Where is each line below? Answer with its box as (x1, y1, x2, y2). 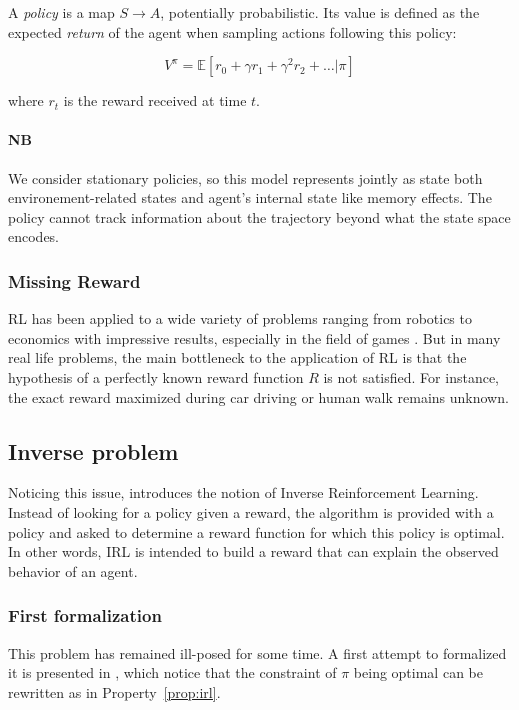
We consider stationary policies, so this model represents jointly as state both (8, 167, 483, 188)
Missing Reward (8, 268, 141, 293)
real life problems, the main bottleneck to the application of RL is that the (8, 347, 467, 368)
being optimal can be (353, 662, 483, 683)
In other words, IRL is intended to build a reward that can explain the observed (8, 541, 499, 562)
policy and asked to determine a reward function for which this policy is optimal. (8, 521, 505, 542)
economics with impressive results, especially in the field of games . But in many (8, 327, 501, 348)
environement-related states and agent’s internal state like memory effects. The (8, 187, 492, 208)
